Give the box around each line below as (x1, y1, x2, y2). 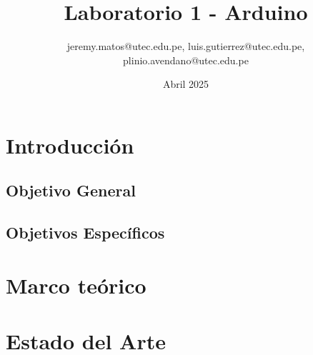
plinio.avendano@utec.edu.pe (123, 52, 249, 67)
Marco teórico (6, 270, 146, 299)
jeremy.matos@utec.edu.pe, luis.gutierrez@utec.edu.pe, (66, 39, 305, 54)
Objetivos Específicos (6, 221, 165, 244)
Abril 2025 (162, 76, 209, 91)
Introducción (6, 130, 134, 159)
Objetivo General (6, 179, 136, 201)
